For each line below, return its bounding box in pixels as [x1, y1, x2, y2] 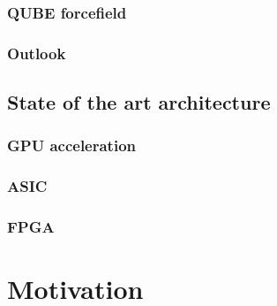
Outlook [7, 42, 66, 64]
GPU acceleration [7, 134, 137, 157]
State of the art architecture [7, 88, 271, 116]
